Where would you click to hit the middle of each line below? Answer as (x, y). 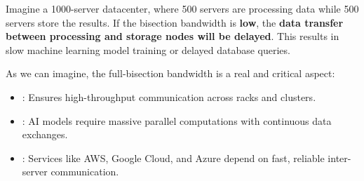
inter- (339, 157)
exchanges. (45, 134)
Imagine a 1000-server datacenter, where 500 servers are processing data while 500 (182, 8)
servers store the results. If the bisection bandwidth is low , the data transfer (175, 22)
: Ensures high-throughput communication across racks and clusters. (169, 96)
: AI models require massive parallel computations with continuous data (177, 120)
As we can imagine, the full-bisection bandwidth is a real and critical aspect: (170, 73)
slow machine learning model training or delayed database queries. (148, 49)
